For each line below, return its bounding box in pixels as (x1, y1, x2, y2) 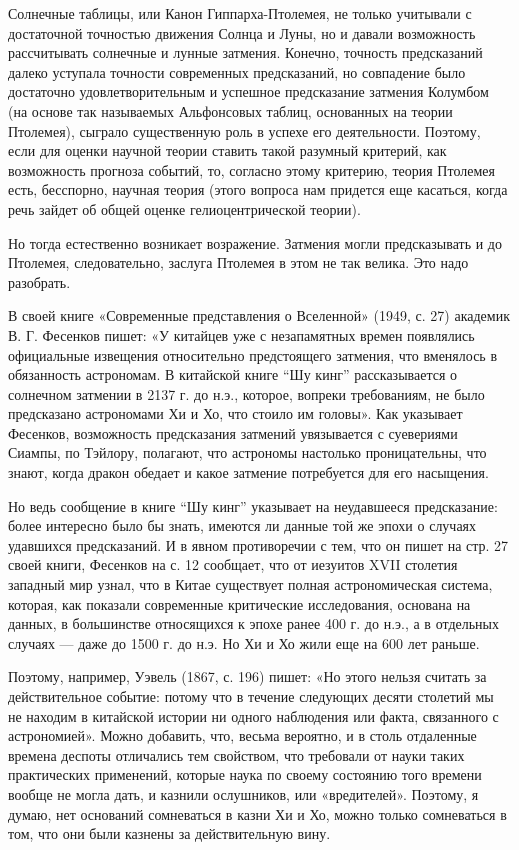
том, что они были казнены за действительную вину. (8, 823, 331, 844)
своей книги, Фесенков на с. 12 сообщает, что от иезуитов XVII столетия (8, 554, 458, 575)
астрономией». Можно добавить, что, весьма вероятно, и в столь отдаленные (8, 725, 477, 746)
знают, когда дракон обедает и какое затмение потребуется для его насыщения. (8, 462, 489, 483)
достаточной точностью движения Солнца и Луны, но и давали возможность (8, 22, 476, 43)
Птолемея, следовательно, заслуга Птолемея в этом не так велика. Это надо (8, 252, 469, 273)
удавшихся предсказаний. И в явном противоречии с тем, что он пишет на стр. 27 (8, 534, 509, 555)
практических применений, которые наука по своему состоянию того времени (8, 764, 482, 785)
